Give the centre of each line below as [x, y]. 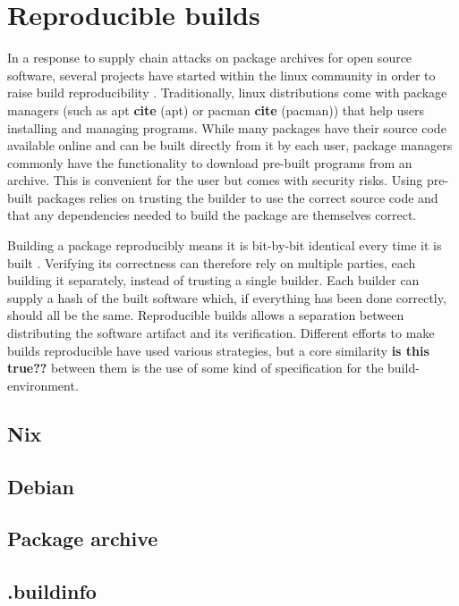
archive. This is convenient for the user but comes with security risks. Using [215, 180]
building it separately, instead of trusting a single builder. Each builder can [213, 280]
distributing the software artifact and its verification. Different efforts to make [221, 333]
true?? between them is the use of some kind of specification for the [195, 368]
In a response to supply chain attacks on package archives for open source [210, 58]
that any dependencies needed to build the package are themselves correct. [212, 215]
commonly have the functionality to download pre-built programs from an [210, 162]
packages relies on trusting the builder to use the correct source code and [238, 197]
